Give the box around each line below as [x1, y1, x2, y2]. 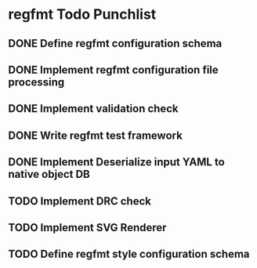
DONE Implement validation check [8, 102, 179, 115]
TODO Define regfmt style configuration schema [8, 248, 250, 261]
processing [8, 75, 65, 89]
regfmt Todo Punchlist [8, 5, 157, 24]
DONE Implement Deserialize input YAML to [8, 155, 225, 169]
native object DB [8, 168, 90, 181]
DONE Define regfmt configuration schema [8, 37, 223, 50]
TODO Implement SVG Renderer [8, 221, 167, 234]
